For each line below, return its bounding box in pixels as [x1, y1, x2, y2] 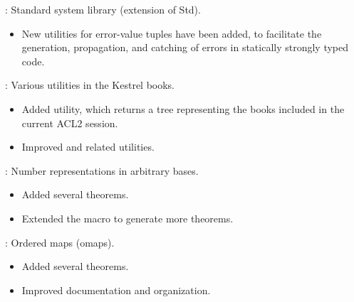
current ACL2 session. [21, 115, 118, 130]
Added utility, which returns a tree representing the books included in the [21, 101, 345, 116]
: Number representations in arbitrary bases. [5, 163, 199, 178]
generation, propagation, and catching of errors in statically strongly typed [21, 40, 349, 55]
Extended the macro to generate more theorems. [21, 210, 234, 225]
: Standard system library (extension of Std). [5, 2, 201, 16]
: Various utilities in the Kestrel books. [5, 77, 175, 92]
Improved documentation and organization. [21, 282, 211, 297]
